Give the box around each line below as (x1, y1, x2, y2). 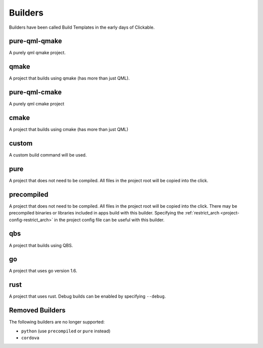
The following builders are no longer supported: (9, 319, 105, 325)
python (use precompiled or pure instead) (21, 328, 111, 334)
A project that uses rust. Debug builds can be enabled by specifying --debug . (9, 293, 166, 299)
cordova (21, 335, 40, 341)
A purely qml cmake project (9, 101, 64, 107)
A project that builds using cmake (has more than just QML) (9, 127, 129, 133)
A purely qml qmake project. (9, 50, 66, 56)
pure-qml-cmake (9, 88, 62, 97)
